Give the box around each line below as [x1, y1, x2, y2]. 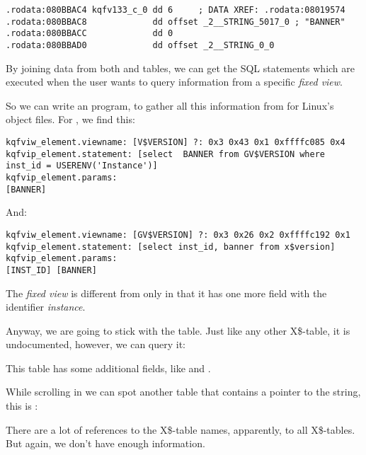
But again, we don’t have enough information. [6, 436, 205, 451]
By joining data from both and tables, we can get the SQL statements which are [6, 60, 355, 75]
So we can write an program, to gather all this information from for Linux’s [6, 98, 334, 113]
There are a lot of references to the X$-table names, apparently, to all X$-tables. [6, 422, 355, 437]
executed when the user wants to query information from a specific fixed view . [6, 74, 343, 89]
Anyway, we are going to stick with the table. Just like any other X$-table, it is [6, 323, 350, 338]
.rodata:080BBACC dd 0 [6, 28, 173, 39]
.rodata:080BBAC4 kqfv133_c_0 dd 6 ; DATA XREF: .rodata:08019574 [6, 5, 345, 15]
